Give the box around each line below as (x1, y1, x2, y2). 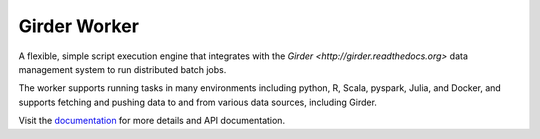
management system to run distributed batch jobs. (18, 63, 227, 75)
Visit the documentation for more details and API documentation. (18, 115, 285, 127)
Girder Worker (18, 15, 140, 37)
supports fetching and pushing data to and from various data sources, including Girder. (18, 96, 377, 108)
